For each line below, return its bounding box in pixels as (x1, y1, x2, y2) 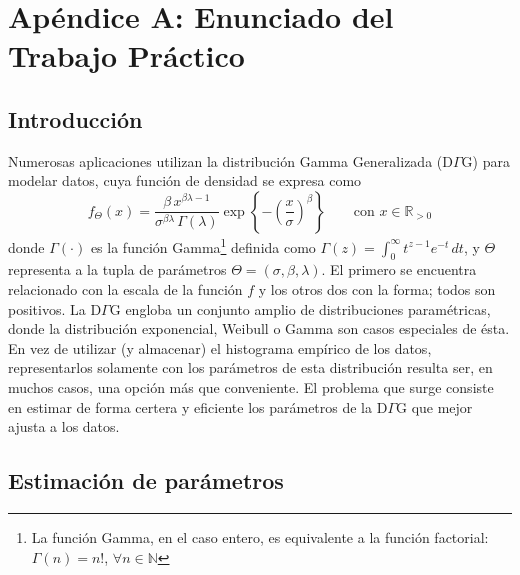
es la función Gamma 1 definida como (90, 233, 316, 257)
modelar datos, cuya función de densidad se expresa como (8, 170, 362, 191)
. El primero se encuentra (321, 259, 477, 280)
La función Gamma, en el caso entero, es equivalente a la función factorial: (31, 526, 489, 547)
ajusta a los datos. (8, 416, 120, 437)
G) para (461, 150, 510, 171)
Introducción (8, 103, 143, 134)
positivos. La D (8, 298, 102, 319)
